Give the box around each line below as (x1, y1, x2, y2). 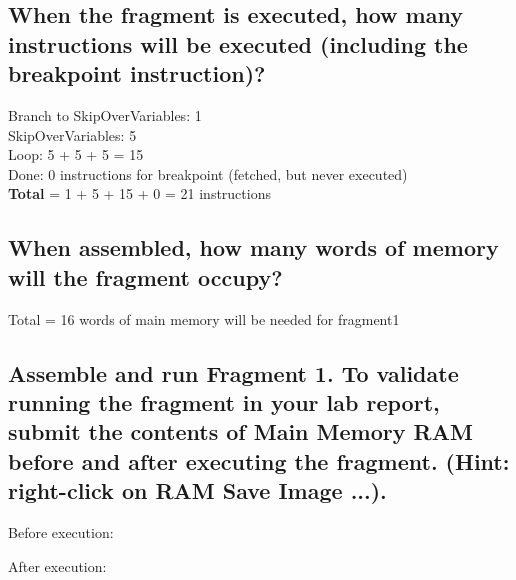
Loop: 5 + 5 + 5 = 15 (8, 144, 144, 165)
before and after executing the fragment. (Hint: (8, 445, 510, 476)
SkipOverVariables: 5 (8, 124, 137, 145)
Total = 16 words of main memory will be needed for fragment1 (8, 308, 400, 329)
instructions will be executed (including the (8, 28, 468, 59)
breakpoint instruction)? (8, 58, 266, 89)
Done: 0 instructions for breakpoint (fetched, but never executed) (8, 163, 408, 184)
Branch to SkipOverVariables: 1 (8, 104, 202, 125)
